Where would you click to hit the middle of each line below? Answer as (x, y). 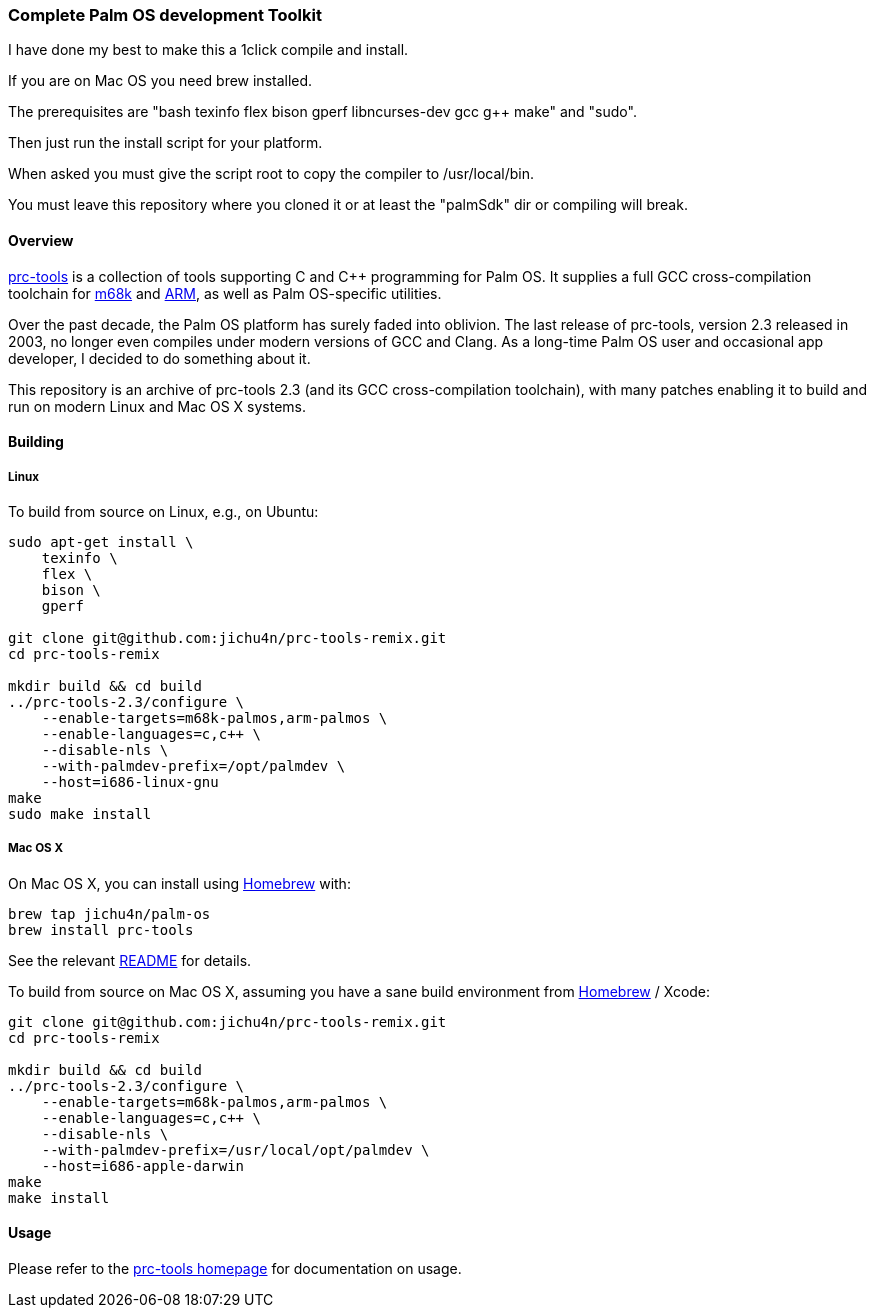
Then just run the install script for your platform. (165, 143)
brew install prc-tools (101, 929)
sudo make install (80, 813)
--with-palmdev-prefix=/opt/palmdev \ (193, 765)
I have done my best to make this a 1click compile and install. (208, 50)
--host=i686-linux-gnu (130, 781)
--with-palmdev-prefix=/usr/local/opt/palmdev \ (235, 1149)
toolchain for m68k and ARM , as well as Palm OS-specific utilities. (225, 293)
